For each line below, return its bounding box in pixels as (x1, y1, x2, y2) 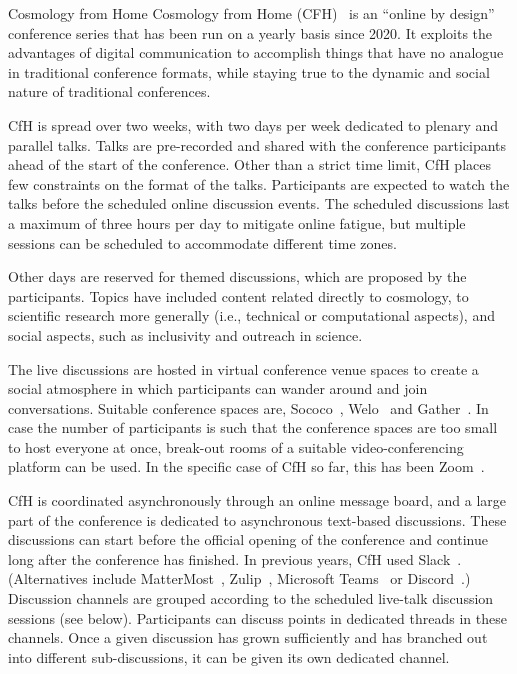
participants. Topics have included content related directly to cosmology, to (8, 285, 469, 306)
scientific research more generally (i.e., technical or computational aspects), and (8, 305, 495, 326)
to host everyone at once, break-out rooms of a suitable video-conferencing (8, 436, 464, 457)
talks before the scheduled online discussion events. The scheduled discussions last (8, 193, 510, 214)
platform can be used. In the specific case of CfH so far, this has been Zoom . (8, 456, 485, 477)
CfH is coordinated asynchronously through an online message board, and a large (8, 490, 507, 511)
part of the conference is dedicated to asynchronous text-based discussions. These (8, 509, 507, 530)
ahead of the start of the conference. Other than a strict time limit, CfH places (8, 154, 491, 175)
